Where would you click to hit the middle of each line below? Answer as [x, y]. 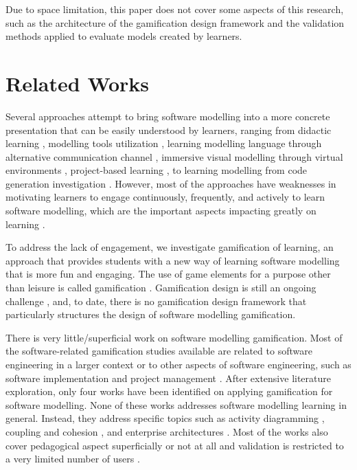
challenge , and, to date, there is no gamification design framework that [156, 301]
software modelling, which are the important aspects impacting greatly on [161, 211]
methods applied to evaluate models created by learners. [124, 36]
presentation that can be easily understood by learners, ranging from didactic [169, 130]
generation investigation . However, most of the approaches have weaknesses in [171, 183]
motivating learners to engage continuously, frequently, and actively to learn [165, 197]
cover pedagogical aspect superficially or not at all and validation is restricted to [175, 445]
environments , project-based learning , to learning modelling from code [157, 170]
